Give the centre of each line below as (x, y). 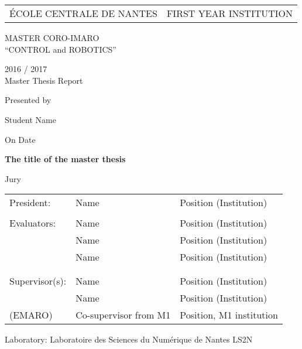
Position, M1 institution (229, 315)
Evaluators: (33, 223)
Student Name (30, 119)
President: (30, 203)
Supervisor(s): (38, 281)
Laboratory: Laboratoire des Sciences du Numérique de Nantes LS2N (129, 339)
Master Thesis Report (44, 80)
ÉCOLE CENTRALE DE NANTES (83, 13)
